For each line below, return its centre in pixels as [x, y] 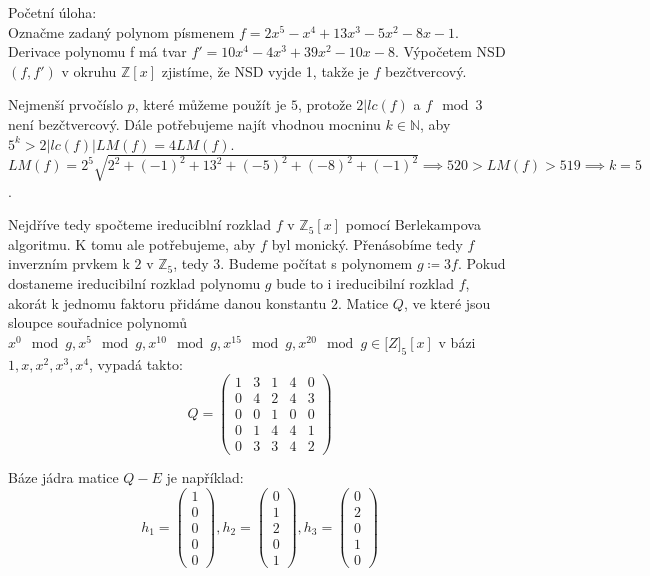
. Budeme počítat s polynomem [316, 263]
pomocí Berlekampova [413, 224]
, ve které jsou [447, 302]
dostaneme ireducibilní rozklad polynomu [134, 283]
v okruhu [89, 70]
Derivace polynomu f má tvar [97, 51]
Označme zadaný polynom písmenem [121, 31]
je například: [205, 477]
